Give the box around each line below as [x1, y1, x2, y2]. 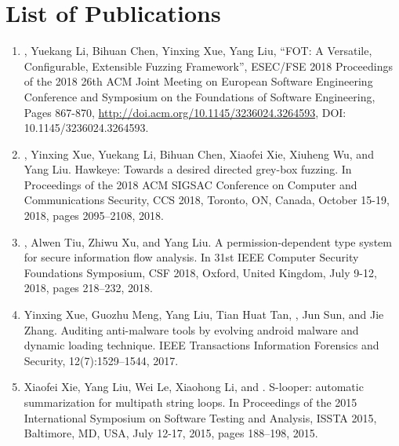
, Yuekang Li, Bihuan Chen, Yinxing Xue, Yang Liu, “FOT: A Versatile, [24, 42, 372, 59]
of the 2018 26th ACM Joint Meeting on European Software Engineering [24, 73, 373, 90]
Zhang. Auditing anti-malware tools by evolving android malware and [24, 321, 359, 338]
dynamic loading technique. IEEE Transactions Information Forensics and [24, 337, 379, 353]
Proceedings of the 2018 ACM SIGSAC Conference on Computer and [24, 176, 357, 192]
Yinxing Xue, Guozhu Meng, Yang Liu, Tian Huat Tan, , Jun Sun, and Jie [24, 306, 384, 323]
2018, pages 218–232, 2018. [24, 280, 153, 296]
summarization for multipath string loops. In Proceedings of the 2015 [24, 394, 357, 410]
